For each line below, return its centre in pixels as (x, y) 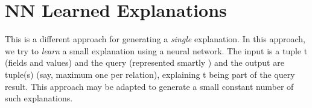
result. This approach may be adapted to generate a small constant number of (149, 86)
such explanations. (39, 98)
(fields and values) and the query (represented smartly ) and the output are (145, 62)
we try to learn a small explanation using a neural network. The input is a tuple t (156, 50)
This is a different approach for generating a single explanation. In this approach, (155, 39)
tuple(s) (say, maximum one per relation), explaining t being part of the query (150, 74)
